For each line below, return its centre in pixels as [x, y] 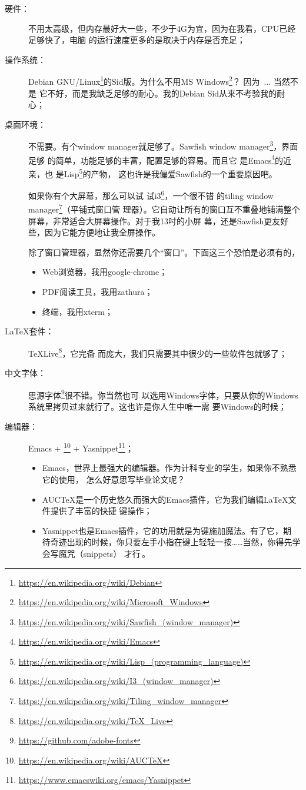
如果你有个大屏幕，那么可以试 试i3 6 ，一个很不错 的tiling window [151, 195]
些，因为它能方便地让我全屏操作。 [94, 232]
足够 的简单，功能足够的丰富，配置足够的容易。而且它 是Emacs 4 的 [156, 159]
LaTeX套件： [29, 331]
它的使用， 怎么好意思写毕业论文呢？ [114, 479]
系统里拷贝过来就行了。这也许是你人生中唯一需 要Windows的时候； [157, 406]
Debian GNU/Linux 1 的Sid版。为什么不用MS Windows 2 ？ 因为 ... [150, 81]
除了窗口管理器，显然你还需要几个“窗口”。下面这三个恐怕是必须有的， [164, 252]
